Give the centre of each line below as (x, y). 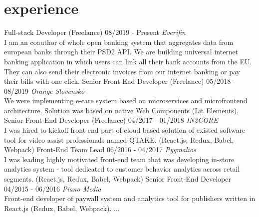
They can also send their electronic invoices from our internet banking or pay (122, 71)
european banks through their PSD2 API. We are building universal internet (121, 52)
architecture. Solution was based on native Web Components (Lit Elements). (122, 110)
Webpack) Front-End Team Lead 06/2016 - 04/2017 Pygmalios (100, 149)
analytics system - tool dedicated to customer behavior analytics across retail (122, 169)
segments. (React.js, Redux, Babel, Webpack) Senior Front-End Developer (118, 179)
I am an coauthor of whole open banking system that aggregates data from (119, 42)
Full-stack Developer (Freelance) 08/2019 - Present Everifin (95, 32)
